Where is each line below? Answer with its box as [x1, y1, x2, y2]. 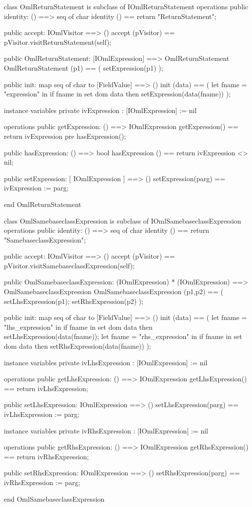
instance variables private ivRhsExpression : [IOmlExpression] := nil [4, 425, 208, 435]
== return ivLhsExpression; [4, 383, 88, 393]
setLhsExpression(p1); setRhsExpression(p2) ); [4, 296, 144, 306]
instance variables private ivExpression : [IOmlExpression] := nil [4, 105, 197, 115]
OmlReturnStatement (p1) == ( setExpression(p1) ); [4, 62, 163, 73]
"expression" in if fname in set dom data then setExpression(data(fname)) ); [4, 89, 231, 99]
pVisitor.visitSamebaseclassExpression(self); [4, 260, 135, 270]
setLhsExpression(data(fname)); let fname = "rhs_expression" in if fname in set [4, 331, 242, 341]
